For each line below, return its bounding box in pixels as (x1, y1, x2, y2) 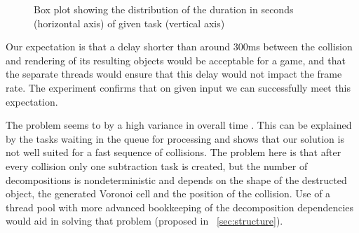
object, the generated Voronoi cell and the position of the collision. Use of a (6, 186, 331, 201)
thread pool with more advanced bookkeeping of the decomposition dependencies (6, 199, 354, 214)
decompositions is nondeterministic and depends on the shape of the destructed (6, 172, 347, 187)
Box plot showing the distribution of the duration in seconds (34, 2, 294, 16)
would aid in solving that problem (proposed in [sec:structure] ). (6, 213, 283, 228)
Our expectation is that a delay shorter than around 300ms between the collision (6, 39, 353, 54)
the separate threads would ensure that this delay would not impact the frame (6, 66, 342, 81)
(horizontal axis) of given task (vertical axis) (34, 15, 225, 30)
